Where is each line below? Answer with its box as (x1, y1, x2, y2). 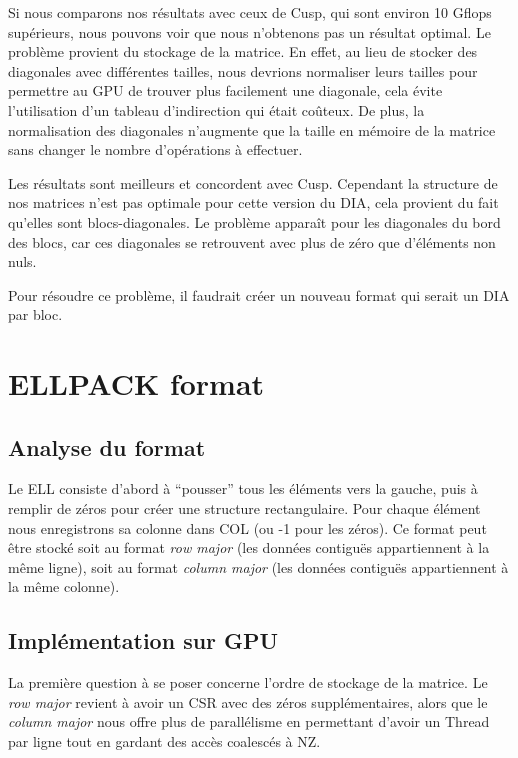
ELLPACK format (8, 363, 265, 404)
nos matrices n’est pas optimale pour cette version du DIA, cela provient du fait (8, 192, 499, 213)
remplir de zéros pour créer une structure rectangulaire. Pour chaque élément (8, 498, 481, 519)
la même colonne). (8, 576, 120, 597)
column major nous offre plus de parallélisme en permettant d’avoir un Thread (8, 711, 490, 732)
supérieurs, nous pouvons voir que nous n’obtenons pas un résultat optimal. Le (8, 21, 491, 42)
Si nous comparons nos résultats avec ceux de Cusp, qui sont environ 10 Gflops (8, 2, 492, 22)
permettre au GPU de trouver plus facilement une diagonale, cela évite (8, 80, 443, 101)
